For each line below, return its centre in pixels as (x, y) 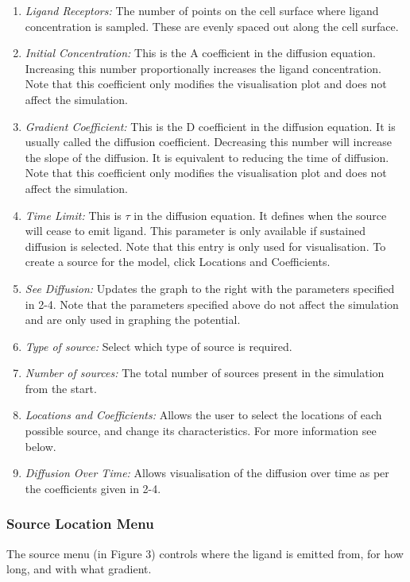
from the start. (61, 388)
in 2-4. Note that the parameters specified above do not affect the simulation (212, 304)
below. (41, 446)
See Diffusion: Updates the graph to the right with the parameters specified (210, 288)
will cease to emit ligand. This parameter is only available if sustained (195, 231)
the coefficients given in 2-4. (93, 488)
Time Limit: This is (73, 215)
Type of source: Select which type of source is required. (159, 346)
